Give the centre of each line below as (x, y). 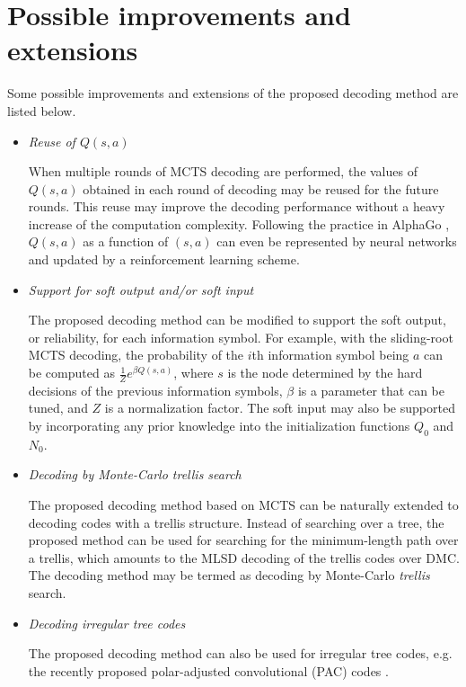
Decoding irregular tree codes (107, 623)
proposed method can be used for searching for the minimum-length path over (243, 540)
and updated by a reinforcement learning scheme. (164, 259)
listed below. (42, 110)
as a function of (126, 241)
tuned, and (58, 408)
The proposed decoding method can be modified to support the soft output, (237, 320)
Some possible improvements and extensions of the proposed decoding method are (233, 93)
